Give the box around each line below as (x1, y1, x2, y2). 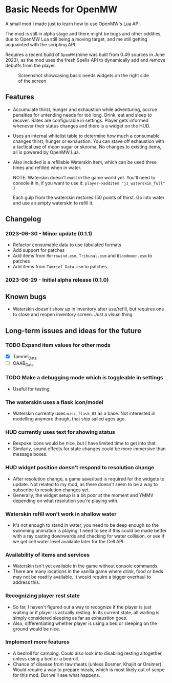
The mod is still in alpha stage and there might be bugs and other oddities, (5, 30, 162, 36)
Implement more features (5, 638, 70, 645)
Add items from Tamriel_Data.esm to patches (12, 264, 107, 270)
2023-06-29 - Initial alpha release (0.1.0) (5, 276, 109, 284)
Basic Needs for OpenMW (5, 4, 118, 15)
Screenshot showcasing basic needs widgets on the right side (18, 72, 149, 78)
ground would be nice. (12, 625, 60, 632)
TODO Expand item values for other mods (5, 342, 111, 349)
